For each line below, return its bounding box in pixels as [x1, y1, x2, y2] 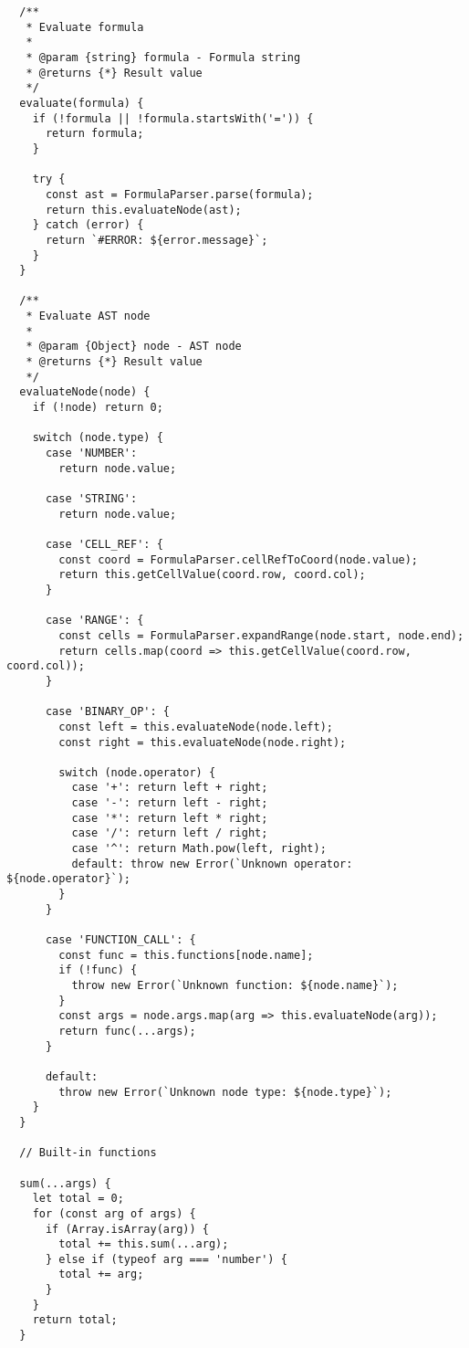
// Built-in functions [19, 1146, 157, 1160]
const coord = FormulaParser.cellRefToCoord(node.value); [58, 553, 419, 566]
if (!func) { [58, 964, 138, 977]
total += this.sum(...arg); [58, 1237, 229, 1251]
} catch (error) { [32, 218, 144, 232]
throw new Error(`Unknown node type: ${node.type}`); [58, 1085, 392, 1099]
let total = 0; [32, 1192, 124, 1206]
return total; [32, 1313, 118, 1327]
